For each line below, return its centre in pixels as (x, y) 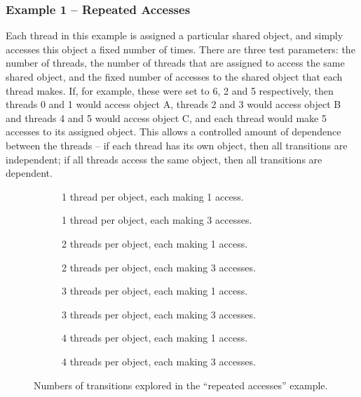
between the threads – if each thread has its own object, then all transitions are (177, 145)
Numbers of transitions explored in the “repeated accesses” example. (181, 385)
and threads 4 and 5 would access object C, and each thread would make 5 (166, 117)
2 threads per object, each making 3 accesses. (159, 267)
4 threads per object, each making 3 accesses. (159, 361)
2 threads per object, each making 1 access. (155, 243)
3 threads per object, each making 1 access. (155, 291)
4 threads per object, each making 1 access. (155, 338)
